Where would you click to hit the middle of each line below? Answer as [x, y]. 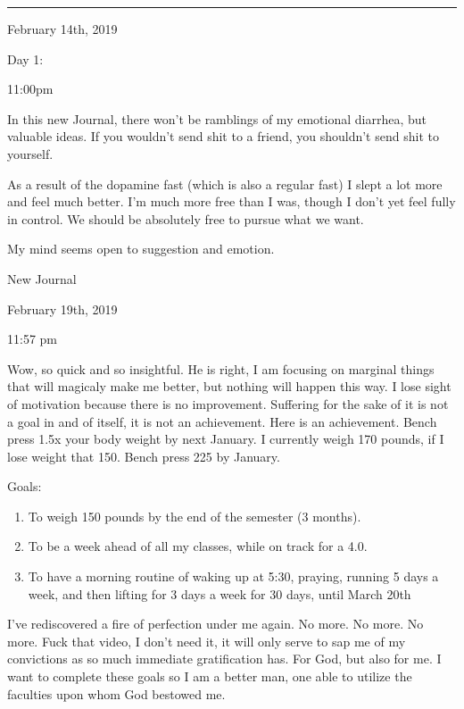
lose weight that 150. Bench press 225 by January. [144, 456]
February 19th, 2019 [62, 309]
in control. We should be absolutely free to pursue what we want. [186, 218]
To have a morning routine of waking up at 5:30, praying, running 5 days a [233, 576]
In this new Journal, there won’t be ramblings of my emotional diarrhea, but [217, 118]
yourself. [30, 153]
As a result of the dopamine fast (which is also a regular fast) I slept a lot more [225, 184]
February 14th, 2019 [62, 29]
